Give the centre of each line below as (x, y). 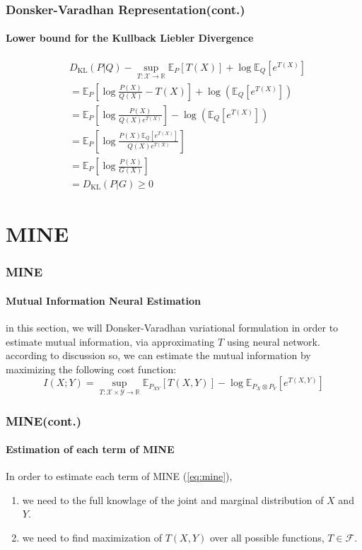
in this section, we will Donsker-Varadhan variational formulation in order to (172, 328)
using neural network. (273, 341)
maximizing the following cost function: (91, 369)
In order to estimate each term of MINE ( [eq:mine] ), (119, 476)
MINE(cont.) (43, 420)
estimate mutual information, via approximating (110, 341)
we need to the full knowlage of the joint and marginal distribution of (173, 499)
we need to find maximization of (92, 538)
